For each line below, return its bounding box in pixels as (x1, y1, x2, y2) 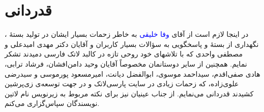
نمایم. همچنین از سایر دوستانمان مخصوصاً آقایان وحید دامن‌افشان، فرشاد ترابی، (5, 58, 247, 69)
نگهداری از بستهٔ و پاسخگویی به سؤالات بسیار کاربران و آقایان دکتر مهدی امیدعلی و (5, 38, 259, 49)
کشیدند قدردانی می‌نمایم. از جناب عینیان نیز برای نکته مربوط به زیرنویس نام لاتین (5, 88, 254, 98)
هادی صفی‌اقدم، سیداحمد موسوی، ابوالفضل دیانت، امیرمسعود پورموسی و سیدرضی (5, 68, 260, 79)
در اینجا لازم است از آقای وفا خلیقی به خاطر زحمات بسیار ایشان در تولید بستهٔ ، (5, 29, 249, 39)
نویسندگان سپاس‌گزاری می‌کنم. (5, 98, 100, 108)
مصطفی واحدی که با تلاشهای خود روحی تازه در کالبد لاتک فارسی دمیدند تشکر (5, 48, 243, 59)
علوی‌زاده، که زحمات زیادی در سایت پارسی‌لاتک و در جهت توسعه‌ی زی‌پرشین (5, 78, 239, 89)
